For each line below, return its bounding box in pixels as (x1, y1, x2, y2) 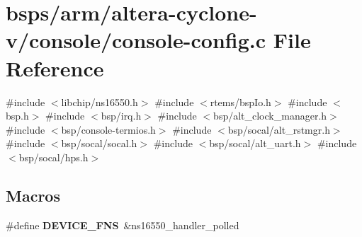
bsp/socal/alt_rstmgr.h (227, 122, 330, 137)
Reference (6, 53, 104, 82)
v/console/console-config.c (6, 25, 266, 54)
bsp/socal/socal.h (61, 136, 137, 151)
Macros (6, 184, 60, 206)
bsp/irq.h (101, 108, 142, 123)
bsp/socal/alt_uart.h (209, 136, 301, 151)
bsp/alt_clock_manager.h (213, 108, 327, 123)
